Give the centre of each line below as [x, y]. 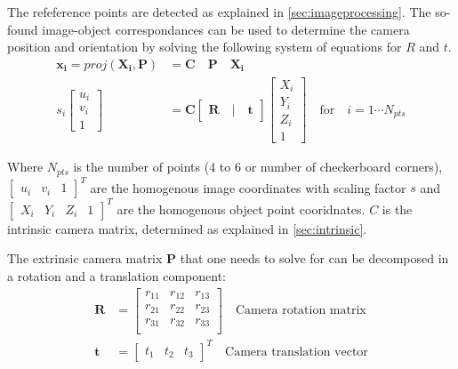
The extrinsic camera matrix [85, 258]
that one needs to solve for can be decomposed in [314, 258]
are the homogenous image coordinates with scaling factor [248, 187]
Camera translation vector [297, 352]
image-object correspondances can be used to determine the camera [226, 29]
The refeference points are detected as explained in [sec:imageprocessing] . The [219, 12]
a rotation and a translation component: [117, 275]
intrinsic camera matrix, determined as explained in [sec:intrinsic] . [187, 228]
